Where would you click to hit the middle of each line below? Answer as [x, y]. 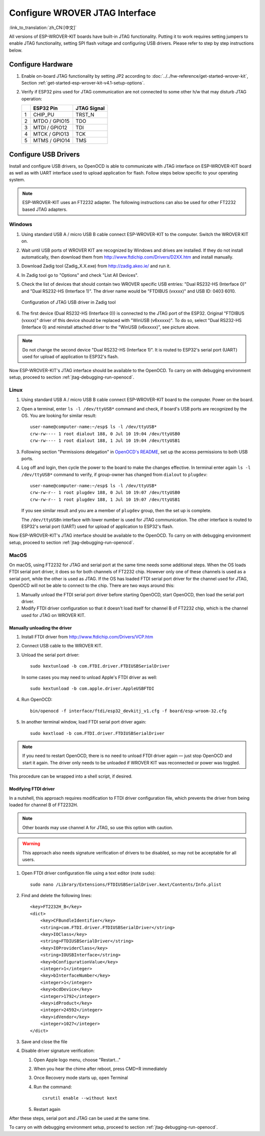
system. [17, 180]
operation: [32, 99]
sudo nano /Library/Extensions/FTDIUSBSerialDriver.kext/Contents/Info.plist [126, 884]
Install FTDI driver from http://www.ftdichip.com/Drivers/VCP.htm [87, 637]
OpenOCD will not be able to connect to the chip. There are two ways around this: [92, 585]
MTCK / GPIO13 [51, 134]
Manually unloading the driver [40, 628]
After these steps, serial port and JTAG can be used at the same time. [79, 1118]
